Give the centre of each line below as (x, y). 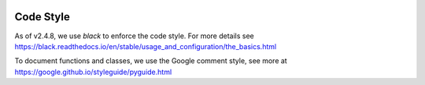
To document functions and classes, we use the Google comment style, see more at (151, 61)
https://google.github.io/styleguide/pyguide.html (93, 72)
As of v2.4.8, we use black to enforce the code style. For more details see (135, 36)
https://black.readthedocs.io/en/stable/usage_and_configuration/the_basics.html (146, 46)
